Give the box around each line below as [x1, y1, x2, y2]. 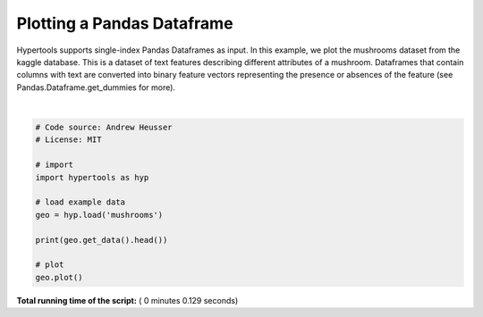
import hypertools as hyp [35, 172, 149, 182]
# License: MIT [35, 135, 102, 145]
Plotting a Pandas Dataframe [16, 13, 233, 33]
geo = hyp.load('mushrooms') [35, 210, 164, 220]
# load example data [35, 197, 125, 207]
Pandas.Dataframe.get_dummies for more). [16, 81, 176, 93]
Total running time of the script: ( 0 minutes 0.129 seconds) [16, 295, 239, 305]
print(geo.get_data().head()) [35, 235, 168, 245]
